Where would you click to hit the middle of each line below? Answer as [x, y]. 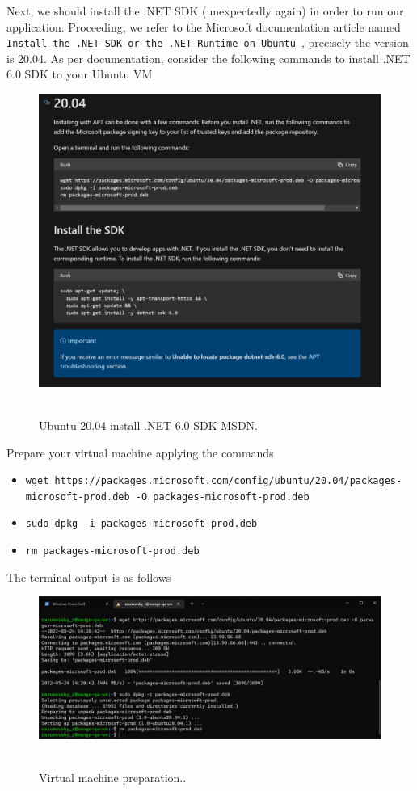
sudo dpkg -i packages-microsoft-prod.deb [141, 524]
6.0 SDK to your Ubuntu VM [80, 74]
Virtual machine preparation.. [113, 777]
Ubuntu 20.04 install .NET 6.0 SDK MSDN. [148, 425]
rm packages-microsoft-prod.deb [112, 551]
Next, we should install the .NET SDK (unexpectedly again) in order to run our [205, 11]
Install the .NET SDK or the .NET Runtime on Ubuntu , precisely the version [208, 42]
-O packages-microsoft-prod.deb [222, 496]
